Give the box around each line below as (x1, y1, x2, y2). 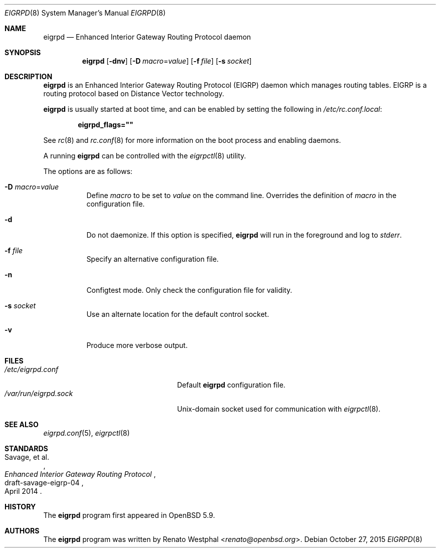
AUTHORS (5, 526, 40, 535)
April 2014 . (5, 487, 42, 495)
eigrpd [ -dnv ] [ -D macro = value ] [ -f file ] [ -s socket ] (82, 57, 252, 65)
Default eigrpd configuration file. (177, 381, 285, 389)
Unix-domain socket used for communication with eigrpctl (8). (177, 405, 381, 413)
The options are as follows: (43, 167, 132, 175)
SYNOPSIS (5, 48, 41, 57)
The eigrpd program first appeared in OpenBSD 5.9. (43, 511, 215, 519)
